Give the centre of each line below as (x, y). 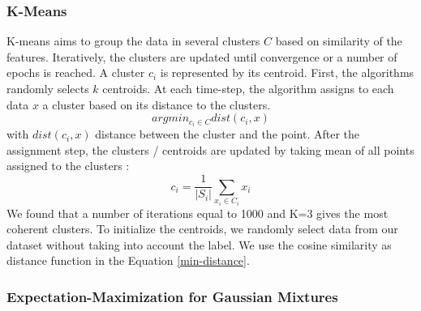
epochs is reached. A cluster (76, 72)
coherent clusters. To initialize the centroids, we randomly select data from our (202, 229)
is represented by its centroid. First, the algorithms (287, 72)
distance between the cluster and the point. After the (228, 134)
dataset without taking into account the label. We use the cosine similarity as (199, 244)
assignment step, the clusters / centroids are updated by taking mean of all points (210, 149)
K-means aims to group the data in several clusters (133, 41)
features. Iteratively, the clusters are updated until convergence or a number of (202, 56)
